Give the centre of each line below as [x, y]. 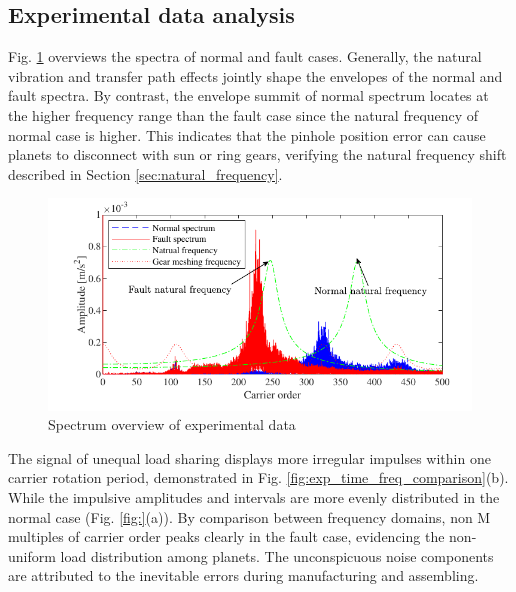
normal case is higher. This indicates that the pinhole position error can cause [247, 134]
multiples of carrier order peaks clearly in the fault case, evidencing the [226, 536]
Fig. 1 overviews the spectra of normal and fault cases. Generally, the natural [245, 56]
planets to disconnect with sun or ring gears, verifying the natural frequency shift [257, 154]
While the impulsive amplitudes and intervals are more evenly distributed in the [254, 497]
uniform [32, 555]
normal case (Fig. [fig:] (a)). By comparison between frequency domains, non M [249, 516]
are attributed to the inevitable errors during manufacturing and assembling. [243, 575]
